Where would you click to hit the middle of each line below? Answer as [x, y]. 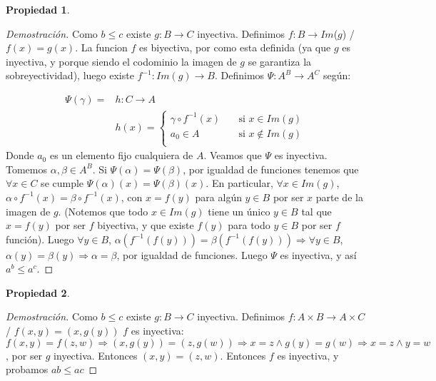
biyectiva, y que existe [146, 225]
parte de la [339, 197]
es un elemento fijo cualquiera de [121, 155]
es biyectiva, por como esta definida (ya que [235, 47]
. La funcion [101, 47]
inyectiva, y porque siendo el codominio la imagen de [121, 61]
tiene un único [239, 211]
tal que [316, 211]
